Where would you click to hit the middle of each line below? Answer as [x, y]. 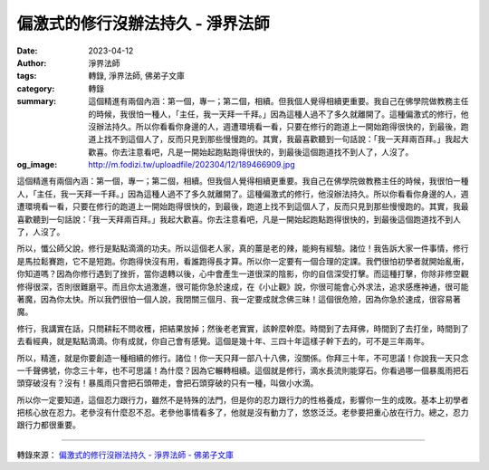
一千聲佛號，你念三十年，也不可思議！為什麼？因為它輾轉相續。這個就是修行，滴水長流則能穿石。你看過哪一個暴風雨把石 [243, 370]
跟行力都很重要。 [48, 425]
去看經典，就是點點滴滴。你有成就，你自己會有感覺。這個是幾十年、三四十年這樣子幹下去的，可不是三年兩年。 [223, 341]
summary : [37, 101]
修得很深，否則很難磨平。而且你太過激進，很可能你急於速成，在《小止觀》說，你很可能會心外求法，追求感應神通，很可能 [243, 286]
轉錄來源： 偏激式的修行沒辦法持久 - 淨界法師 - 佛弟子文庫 [125, 455]
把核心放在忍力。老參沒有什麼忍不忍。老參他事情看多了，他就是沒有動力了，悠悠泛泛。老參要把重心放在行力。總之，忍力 [243, 413]
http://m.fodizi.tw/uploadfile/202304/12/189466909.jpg [192, 165]
